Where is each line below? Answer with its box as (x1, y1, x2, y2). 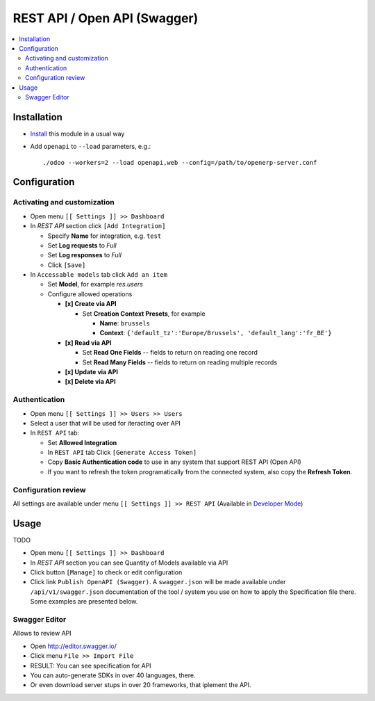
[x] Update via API (65, 367, 118, 376)
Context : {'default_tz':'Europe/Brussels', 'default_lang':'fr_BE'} (99, 329, 333, 337)
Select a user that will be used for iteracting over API (30, 419, 181, 427)
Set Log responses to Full (47, 251, 122, 259)
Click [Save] (47, 261, 86, 269)
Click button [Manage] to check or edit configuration (30, 568, 183, 577)
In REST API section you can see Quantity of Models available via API (30, 558, 228, 567)
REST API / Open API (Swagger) (12, 10, 199, 26)
